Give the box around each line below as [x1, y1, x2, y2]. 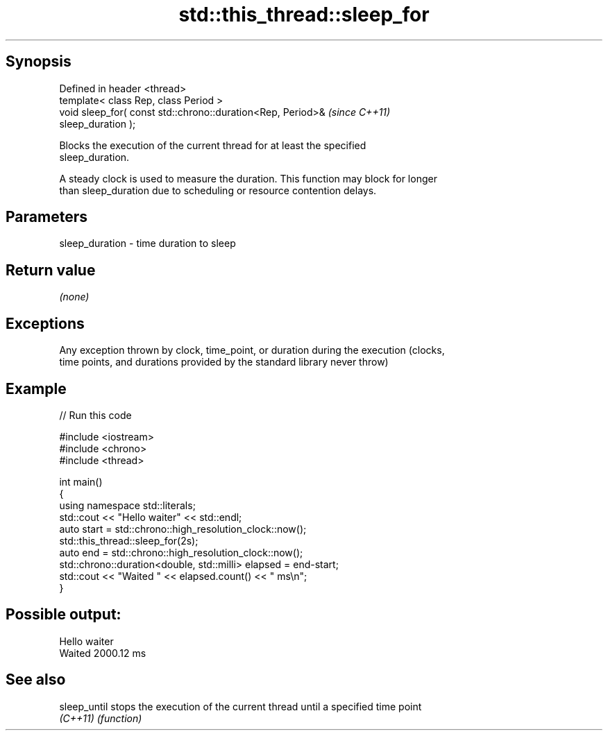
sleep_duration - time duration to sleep [59, 237, 236, 250]
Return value [6, 261, 96, 279]
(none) [59, 291, 90, 303]
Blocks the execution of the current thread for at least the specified [59, 139, 366, 151]
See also [6, 671, 66, 689]
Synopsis [6, 53, 71, 71]
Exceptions [6, 314, 85, 332]
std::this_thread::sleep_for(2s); [59, 534, 199, 547]
